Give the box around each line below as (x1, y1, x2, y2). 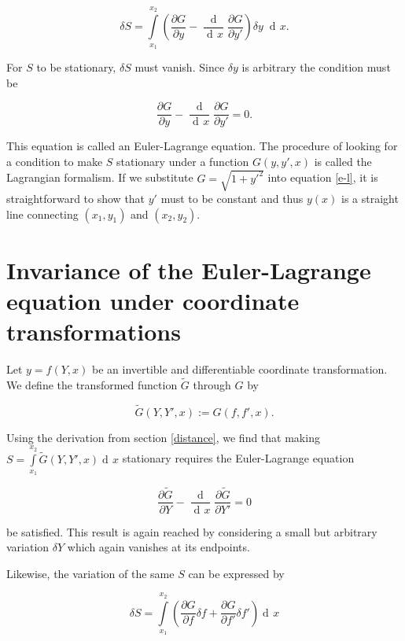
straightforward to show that (6, 190, 145, 206)
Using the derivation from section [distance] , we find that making (6, 429, 320, 445)
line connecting (6, 205, 79, 222)
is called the (314, 153, 372, 169)
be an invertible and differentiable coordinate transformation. (92, 361, 388, 378)
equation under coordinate (6, 284, 300, 316)
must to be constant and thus (160, 190, 304, 206)
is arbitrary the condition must (241, 59, 391, 75)
